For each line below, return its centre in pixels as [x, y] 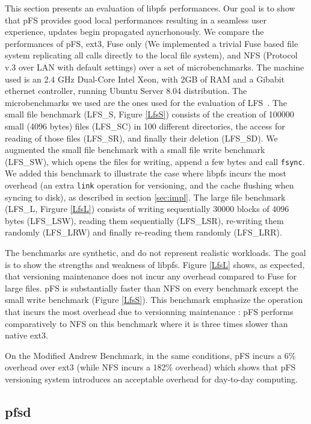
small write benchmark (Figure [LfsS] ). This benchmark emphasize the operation [154, 300]
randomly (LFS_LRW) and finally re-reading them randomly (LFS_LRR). [143, 232]
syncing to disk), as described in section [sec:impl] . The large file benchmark [145, 197]
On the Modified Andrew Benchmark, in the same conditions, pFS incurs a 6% [150, 355]
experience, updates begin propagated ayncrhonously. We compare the [134, 32]
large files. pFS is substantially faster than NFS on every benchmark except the [152, 288]
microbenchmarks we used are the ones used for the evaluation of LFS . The [146, 102]
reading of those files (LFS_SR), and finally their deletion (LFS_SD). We [141, 138]
